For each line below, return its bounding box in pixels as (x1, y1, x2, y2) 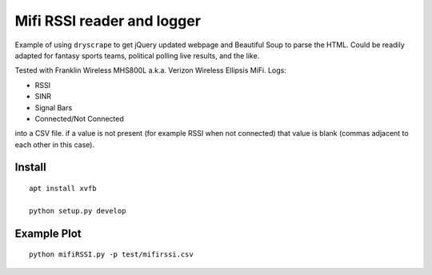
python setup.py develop (29, 206, 126, 215)
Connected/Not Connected (34, 114, 124, 123)
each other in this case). (14, 140, 95, 149)
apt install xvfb (29, 184, 97, 193)
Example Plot (14, 226, 82, 240)
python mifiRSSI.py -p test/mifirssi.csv (29, 250, 194, 259)
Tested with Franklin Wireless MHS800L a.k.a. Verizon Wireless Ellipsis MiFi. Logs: (14, 66, 287, 75)
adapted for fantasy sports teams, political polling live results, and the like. (14, 50, 260, 60)
